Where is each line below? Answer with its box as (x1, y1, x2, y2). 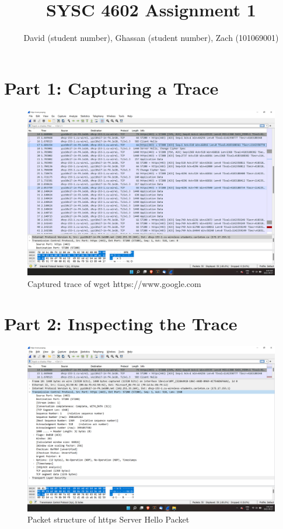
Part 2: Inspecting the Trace (4, 312, 237, 336)
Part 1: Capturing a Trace (4, 75, 219, 99)
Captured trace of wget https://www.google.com (27, 277, 201, 289)
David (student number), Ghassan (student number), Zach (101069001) (23, 32, 279, 44)
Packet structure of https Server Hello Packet (27, 513, 190, 525)
